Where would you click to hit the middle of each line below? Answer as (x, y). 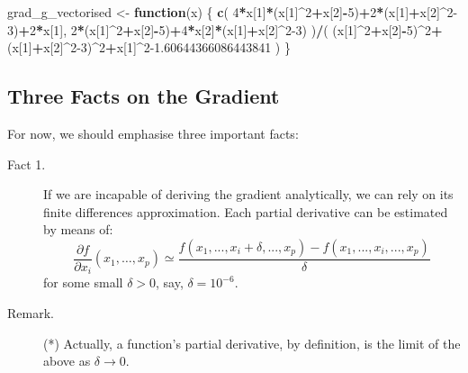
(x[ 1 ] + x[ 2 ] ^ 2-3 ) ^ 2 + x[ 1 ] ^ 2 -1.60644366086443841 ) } (149, 47)
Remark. (31, 313)
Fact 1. (27, 164)
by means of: (78, 229)
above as (67, 361)
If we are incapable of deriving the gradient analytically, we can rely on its (248, 194)
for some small (83, 282)
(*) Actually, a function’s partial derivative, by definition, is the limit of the (252, 343)
